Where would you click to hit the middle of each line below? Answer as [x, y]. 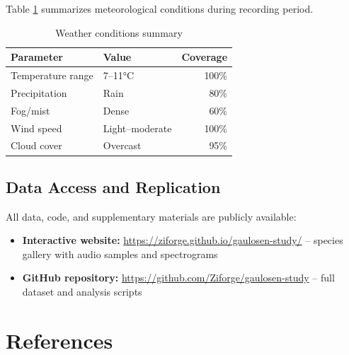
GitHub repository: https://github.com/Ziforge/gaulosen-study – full [178, 278]
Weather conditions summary [119, 32]
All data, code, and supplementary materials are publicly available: [151, 216]
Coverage [205, 57]
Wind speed [36, 128]
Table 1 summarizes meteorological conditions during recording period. [160, 8]
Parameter [37, 57]
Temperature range [52, 75]
